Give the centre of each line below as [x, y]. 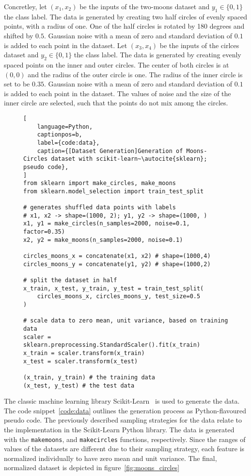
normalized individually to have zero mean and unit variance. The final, [110, 458]
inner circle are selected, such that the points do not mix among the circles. [116, 103]
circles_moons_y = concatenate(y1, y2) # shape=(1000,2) [117, 264]
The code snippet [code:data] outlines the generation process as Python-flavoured [125, 410]
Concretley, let [25, 6]
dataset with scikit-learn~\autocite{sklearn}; [129, 159]
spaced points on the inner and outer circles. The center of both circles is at [117, 64]
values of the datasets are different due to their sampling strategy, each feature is [124, 449]
